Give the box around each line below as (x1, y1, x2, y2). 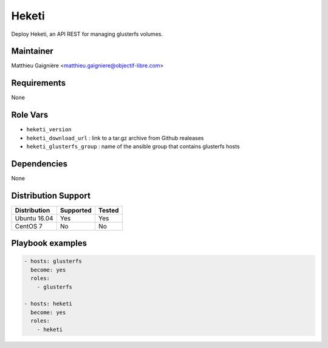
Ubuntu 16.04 (15, 214, 54, 222)
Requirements (11, 78, 66, 88)
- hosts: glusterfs (24, 258, 82, 265)
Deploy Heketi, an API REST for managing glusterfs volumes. (11, 30, 163, 38)
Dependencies (11, 159, 68, 169)
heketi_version (26, 126, 72, 133)
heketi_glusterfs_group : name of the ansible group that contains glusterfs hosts (26, 143, 240, 150)
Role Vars (11, 110, 49, 120)
